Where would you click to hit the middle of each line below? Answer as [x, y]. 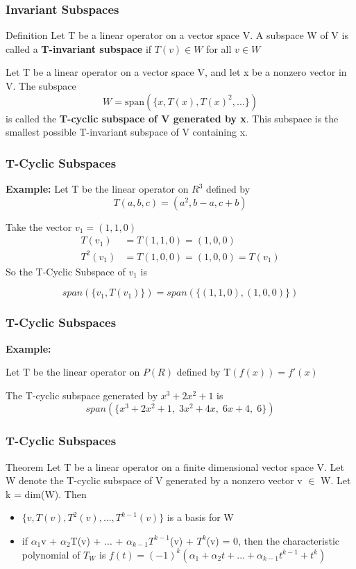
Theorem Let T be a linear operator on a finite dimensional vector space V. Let [175, 466]
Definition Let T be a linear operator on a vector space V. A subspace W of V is [177, 35]
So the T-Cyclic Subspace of [66, 271]
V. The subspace [41, 86]
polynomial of [51, 554]
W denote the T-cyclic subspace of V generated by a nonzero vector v [154, 480]
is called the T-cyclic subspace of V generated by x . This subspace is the [172, 118]
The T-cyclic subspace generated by [82, 395]
